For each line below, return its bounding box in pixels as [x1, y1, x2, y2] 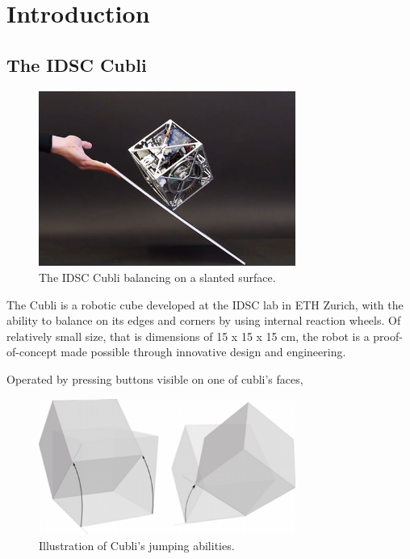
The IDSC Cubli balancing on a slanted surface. [39, 269, 276, 286]
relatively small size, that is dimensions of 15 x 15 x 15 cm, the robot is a [6, 327, 370, 344]
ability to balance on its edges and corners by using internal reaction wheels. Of [6, 312, 401, 329]
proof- [373, 327, 403, 344]
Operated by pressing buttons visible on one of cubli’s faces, [6, 371, 303, 388]
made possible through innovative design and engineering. [61, 343, 346, 360]
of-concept [6, 343, 57, 360]
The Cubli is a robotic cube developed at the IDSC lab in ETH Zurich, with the [6, 296, 404, 313]
